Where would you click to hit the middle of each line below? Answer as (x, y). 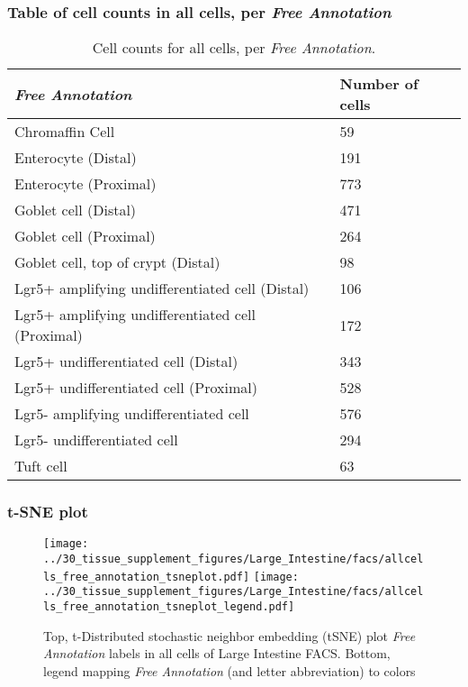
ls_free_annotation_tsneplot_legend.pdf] (169, 607)
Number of (379, 84)
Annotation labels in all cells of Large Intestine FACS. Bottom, (217, 653)
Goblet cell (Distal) (76, 210)
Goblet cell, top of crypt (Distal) (117, 262)
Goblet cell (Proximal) (85, 236)
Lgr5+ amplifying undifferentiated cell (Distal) (162, 289)
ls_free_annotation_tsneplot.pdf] (147, 577)
